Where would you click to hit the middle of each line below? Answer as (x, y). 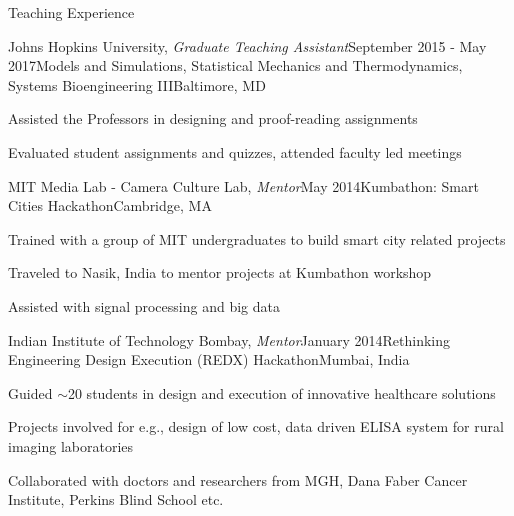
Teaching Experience (71, 12)
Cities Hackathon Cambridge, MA (110, 205)
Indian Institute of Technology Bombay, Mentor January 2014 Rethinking (229, 339)
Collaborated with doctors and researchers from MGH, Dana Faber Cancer (238, 479)
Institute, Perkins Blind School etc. (116, 499)
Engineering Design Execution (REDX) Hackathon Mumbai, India (209, 359)
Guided (30, 392)
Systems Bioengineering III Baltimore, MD (137, 84)
